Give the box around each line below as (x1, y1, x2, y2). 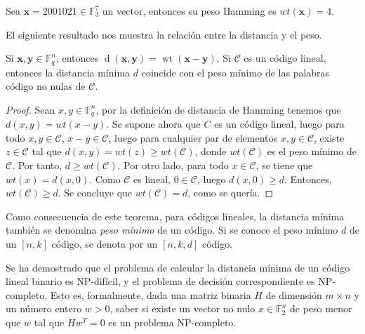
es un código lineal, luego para (214, 116, 345, 131)
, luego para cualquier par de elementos (108, 130, 278, 145)
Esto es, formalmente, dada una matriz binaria (50, 287, 251, 302)
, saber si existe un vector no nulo (109, 301, 255, 316)
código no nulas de (6, 79, 86, 93)
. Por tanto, (12, 158, 62, 173)
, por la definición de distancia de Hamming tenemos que (95, 102, 341, 116)
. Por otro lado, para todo (117, 158, 229, 173)
